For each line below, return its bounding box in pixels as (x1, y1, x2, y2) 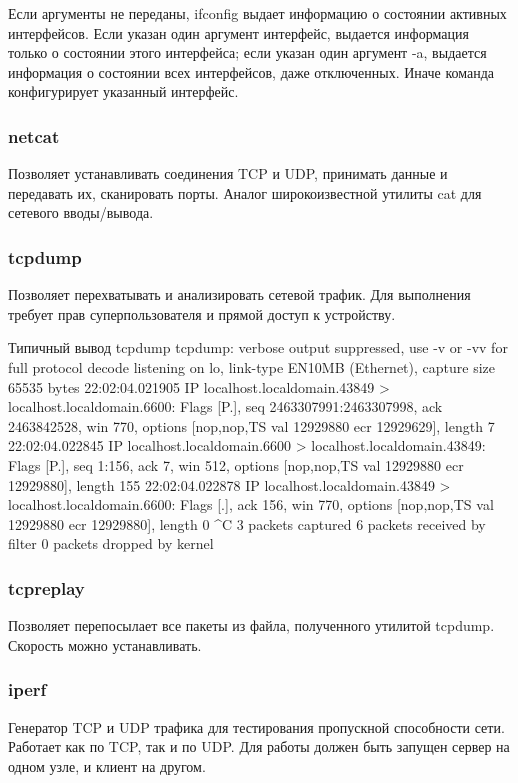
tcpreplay (8, 575, 85, 600)
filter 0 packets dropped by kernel (8, 533, 214, 554)
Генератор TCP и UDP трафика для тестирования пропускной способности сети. (8, 716, 505, 737)
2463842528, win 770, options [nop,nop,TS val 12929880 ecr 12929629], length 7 (8, 415, 495, 436)
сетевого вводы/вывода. (8, 202, 154, 223)
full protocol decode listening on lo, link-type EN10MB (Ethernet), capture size (8, 356, 496, 377)
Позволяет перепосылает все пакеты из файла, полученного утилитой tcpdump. (8, 615, 495, 636)
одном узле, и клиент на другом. (8, 755, 206, 776)
